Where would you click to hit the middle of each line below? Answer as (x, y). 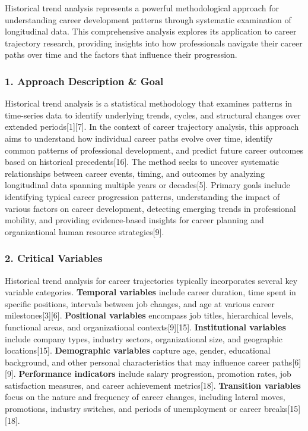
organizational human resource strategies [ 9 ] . (85, 231)
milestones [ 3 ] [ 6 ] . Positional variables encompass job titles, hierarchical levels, (149, 315)
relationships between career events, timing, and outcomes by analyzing (135, 173)
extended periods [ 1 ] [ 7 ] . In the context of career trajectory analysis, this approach (152, 127)
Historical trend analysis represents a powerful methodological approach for (142, 8)
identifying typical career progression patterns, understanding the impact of (142, 196)
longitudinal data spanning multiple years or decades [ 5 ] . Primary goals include (147, 185)
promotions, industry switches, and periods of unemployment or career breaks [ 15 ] (153, 409)
